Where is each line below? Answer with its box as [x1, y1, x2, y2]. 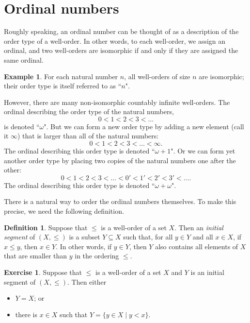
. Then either [67, 276, 107, 287]
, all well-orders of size [124, 71, 190, 81]
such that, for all [123, 232, 173, 242]
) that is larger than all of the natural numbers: [17, 131, 159, 141]
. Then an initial [174, 222, 223, 232]
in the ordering [75, 251, 119, 261]
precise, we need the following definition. [4, 206, 124, 216]
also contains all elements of [155, 241, 238, 251]
